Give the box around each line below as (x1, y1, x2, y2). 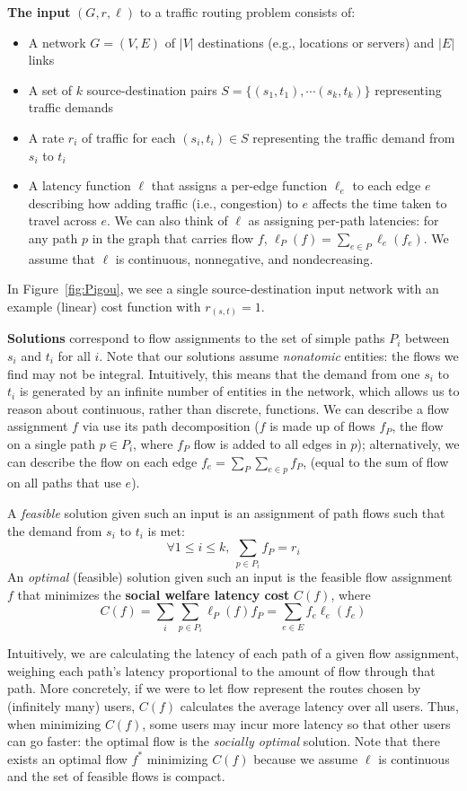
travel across (28, 211, 97, 230)
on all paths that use (7, 473, 121, 492)
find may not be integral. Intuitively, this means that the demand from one (7, 364, 420, 382)
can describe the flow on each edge (7, 452, 198, 470)
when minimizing (7, 714, 101, 733)
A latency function (28, 176, 131, 195)
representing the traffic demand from (252, 127, 455, 146)
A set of (28, 80, 73, 99)
